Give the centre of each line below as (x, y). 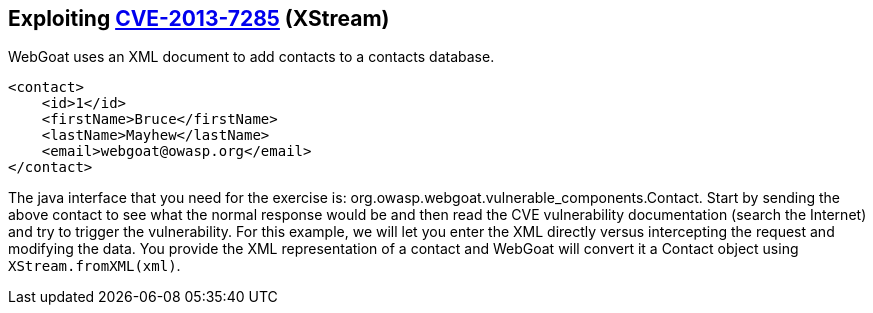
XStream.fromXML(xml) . (94, 266)
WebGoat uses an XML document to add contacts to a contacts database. (251, 57)
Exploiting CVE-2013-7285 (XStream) (199, 18)
